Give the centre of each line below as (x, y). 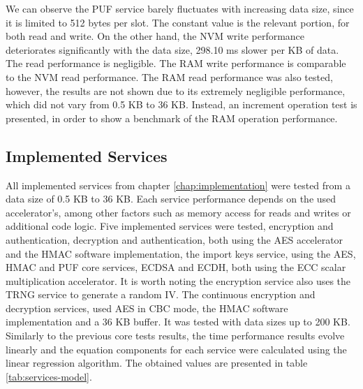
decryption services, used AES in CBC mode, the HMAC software (147, 308)
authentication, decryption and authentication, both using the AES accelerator (175, 239)
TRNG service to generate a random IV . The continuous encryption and (161, 294)
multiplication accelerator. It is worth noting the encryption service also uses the (178, 280)
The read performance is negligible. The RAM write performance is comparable (176, 63)
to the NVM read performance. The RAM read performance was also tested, (169, 76)
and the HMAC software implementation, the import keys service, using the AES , (181, 253)
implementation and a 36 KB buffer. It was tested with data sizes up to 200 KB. (178, 322)
